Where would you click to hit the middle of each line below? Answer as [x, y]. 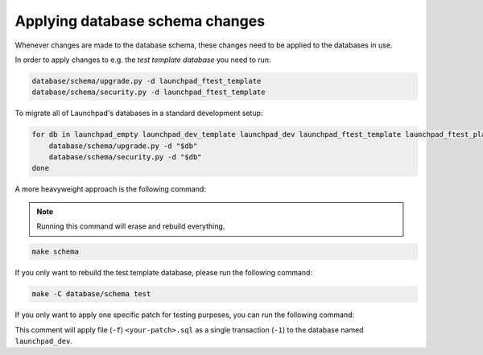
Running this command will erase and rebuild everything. [131, 226]
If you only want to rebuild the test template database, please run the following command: [164, 273]
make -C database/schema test [91, 294]
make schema [56, 252]
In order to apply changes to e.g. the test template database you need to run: [143, 60]
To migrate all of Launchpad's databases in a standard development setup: [139, 114]
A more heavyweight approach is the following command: [111, 189]
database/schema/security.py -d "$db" [125, 157]
